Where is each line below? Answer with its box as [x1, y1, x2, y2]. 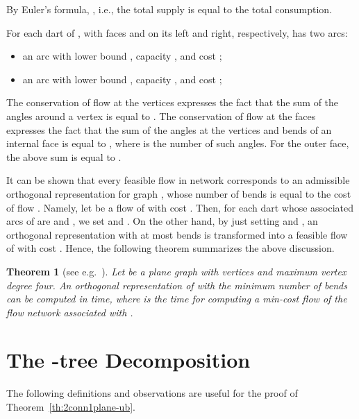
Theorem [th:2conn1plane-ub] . [6, 400, 135, 413]
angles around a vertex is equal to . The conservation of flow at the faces [6, 108, 316, 123]
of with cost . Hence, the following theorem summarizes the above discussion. [6, 241, 335, 255]
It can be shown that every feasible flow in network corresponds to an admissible [6, 173, 350, 187]
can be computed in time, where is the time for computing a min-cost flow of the [6, 291, 347, 306]
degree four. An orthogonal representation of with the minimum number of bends [6, 277, 347, 292]
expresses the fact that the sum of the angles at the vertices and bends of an [6, 122, 332, 137]
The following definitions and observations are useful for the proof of [6, 386, 298, 400]
